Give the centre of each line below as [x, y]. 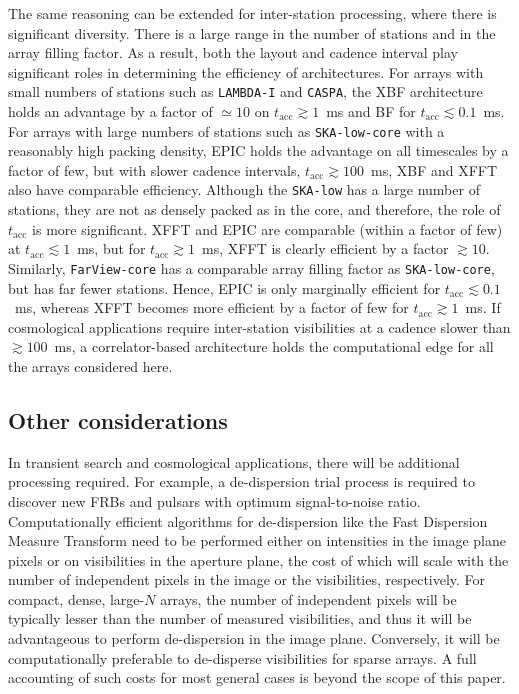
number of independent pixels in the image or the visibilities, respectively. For [247, 579]
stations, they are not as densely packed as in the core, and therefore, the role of [254, 209]
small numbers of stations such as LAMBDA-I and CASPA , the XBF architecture [245, 91]
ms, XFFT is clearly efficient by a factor [325, 248]
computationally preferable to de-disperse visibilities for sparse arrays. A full [242, 657]
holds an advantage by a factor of [110, 111]
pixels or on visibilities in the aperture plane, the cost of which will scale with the [258, 559]
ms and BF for [371, 111]
